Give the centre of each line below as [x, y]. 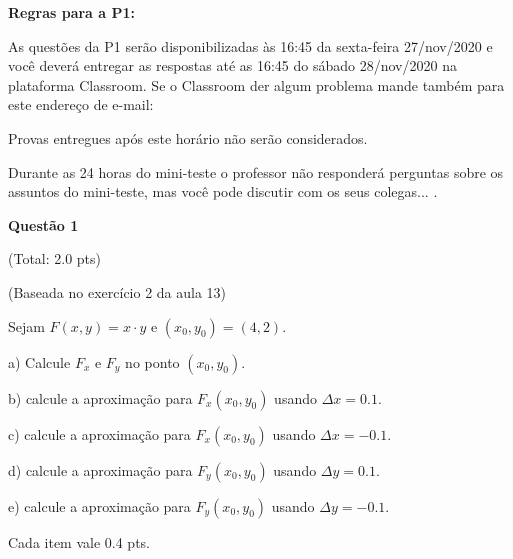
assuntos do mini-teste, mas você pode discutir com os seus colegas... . [223, 191]
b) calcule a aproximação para [100, 397]
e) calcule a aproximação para [99, 505]
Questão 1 [43, 224]
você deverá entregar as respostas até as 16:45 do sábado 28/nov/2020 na [232, 65]
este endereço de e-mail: [81, 104]
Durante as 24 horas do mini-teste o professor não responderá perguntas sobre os [256, 171]
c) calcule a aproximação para [99, 433]
